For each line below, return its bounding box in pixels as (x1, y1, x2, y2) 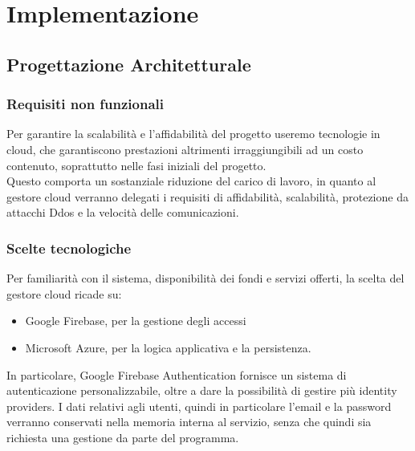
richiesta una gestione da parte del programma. (6, 429, 239, 445)
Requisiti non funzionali (6, 94, 165, 114)
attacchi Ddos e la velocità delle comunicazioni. (6, 204, 239, 221)
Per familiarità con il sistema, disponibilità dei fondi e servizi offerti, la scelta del (6, 270, 405, 286)
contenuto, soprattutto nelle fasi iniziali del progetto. (6, 156, 266, 173)
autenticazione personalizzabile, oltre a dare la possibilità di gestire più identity (6, 382, 397, 399)
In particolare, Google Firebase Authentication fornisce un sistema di (6, 366, 347, 383)
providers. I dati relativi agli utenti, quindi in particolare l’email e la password (6, 397, 392, 414)
